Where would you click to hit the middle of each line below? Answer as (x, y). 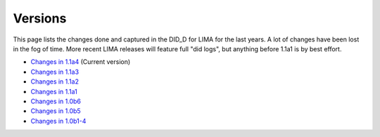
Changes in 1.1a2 (55, 81)
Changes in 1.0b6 (56, 101)
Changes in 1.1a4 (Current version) (81, 62)
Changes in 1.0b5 (56, 111)
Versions (40, 18)
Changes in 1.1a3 (55, 72)
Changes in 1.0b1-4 (58, 121)
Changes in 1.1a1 (54, 91)
